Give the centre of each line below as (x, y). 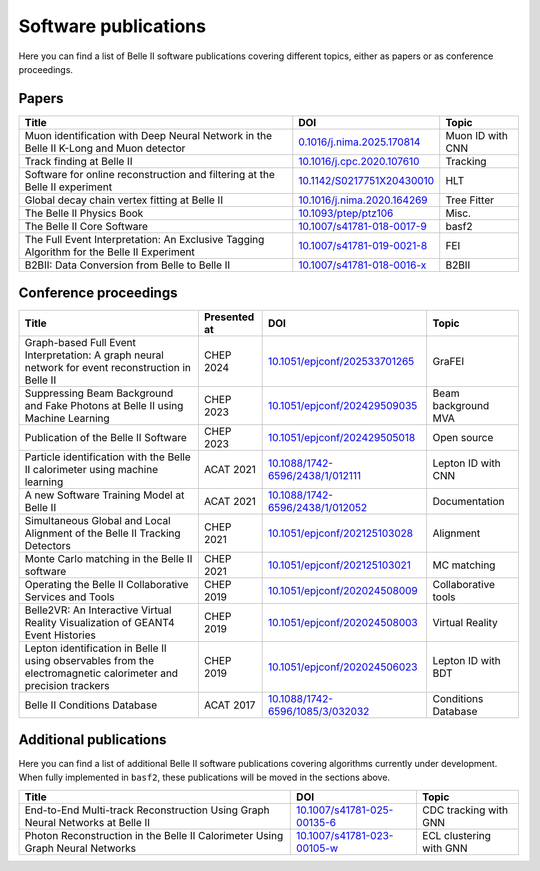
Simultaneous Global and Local (97, 521)
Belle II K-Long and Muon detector (105, 148)
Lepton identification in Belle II (95, 648)
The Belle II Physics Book (84, 213)
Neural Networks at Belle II (87, 822)
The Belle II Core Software (86, 226)
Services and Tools (69, 597)
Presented (229, 317)
